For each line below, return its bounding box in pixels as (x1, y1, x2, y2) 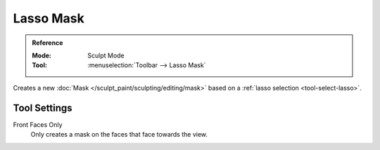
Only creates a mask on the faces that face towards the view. (30, 130, 208, 139)
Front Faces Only (13, 120, 63, 129)
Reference (32, 39, 63, 47)
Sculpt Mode (87, 51, 125, 60)
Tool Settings (13, 102, 73, 114)
